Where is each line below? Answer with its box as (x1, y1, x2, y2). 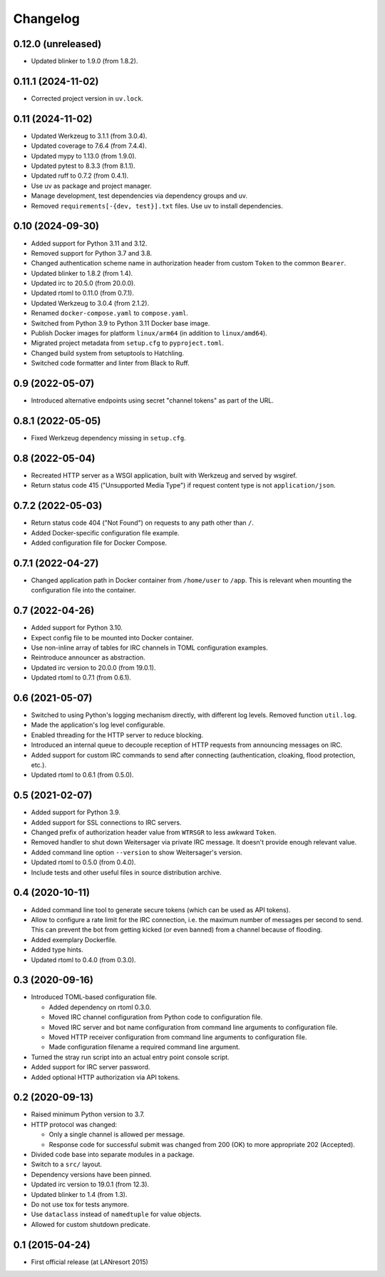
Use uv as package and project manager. (31, 181, 153, 190)
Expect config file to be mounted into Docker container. (31, 633, 194, 642)
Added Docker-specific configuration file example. (31, 528, 180, 537)
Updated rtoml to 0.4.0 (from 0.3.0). (31, 955, 136, 964)
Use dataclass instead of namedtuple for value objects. (31, 1210, 202, 1218)
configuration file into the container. (31, 586, 136, 595)
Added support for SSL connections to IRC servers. (31, 818, 182, 827)
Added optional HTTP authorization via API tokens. (31, 1073, 180, 1081)
